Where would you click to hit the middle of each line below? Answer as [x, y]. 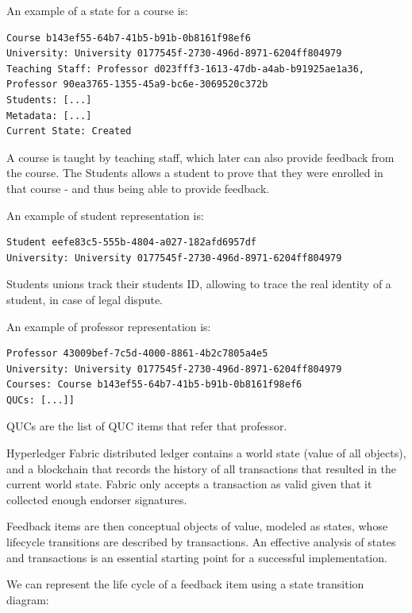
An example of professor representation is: [109, 326]
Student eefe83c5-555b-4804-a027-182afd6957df [131, 243]
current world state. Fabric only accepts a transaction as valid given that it [189, 484]
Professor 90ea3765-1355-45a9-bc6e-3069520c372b [137, 85]
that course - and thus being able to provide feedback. [138, 188]
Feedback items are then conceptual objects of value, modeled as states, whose [197, 526]
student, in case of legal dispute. [85, 299]
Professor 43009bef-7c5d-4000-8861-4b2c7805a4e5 [137, 354]
